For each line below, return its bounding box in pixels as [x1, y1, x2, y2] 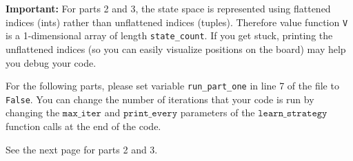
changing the [6, 105, 60, 120]
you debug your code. [6, 55, 97, 69]
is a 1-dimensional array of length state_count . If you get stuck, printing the [6, 28, 333, 43]
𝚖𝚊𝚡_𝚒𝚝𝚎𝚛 [62, 109, 101, 119]
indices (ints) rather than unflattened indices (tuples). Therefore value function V [6, 14, 348, 29]
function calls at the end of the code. [6, 119, 161, 133]
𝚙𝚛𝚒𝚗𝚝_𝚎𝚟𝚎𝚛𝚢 [123, 109, 178, 119]
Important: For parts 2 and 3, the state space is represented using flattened [6, 1, 331, 15]
